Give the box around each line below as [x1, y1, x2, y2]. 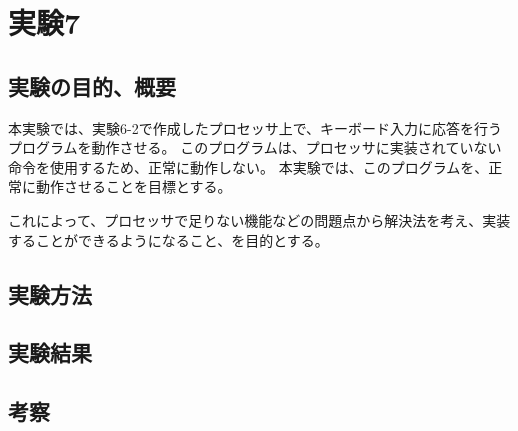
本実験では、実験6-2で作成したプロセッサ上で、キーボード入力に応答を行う [8, 117, 503, 138]
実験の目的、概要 [8, 70, 176, 101]
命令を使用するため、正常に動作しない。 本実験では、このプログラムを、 [8, 156, 489, 177]
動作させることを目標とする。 [35, 176, 232, 197]
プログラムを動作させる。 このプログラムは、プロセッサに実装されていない [8, 137, 502, 158]
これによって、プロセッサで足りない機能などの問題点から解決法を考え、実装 [8, 209, 511, 230]
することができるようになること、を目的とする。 [8, 229, 329, 250]
